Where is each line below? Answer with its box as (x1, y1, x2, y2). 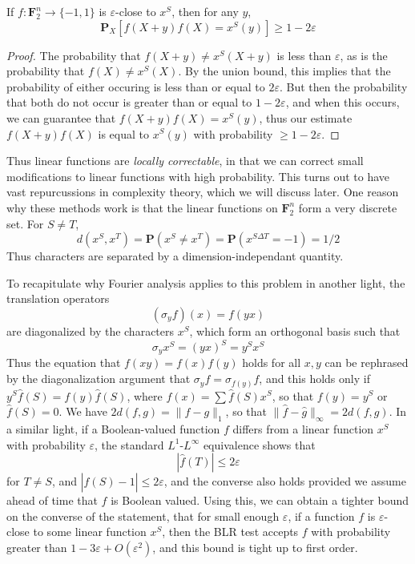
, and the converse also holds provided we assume (163, 473, 406, 489)
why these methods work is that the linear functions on (6, 199, 278, 216)
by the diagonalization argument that (6, 370, 191, 387)
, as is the (340, 46, 388, 63)
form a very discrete (298, 199, 397, 216)
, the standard (95, 436, 164, 453)
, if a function (288, 507, 355, 524)
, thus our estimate (259, 109, 353, 126)
